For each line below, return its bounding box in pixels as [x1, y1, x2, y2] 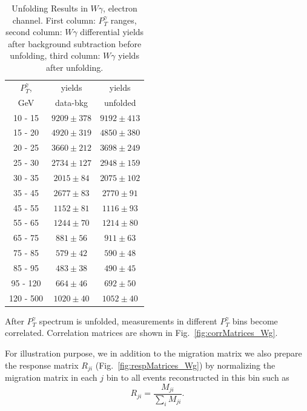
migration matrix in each [5, 370, 97, 383]
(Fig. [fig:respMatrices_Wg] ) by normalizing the [95, 358, 276, 371]
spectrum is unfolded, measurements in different [39, 314, 217, 327]
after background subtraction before [8, 37, 142, 50]
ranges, [110, 13, 137, 26]
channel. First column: [12, 13, 96, 26]
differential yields [80, 25, 144, 38]
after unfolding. [46, 61, 104, 73]
